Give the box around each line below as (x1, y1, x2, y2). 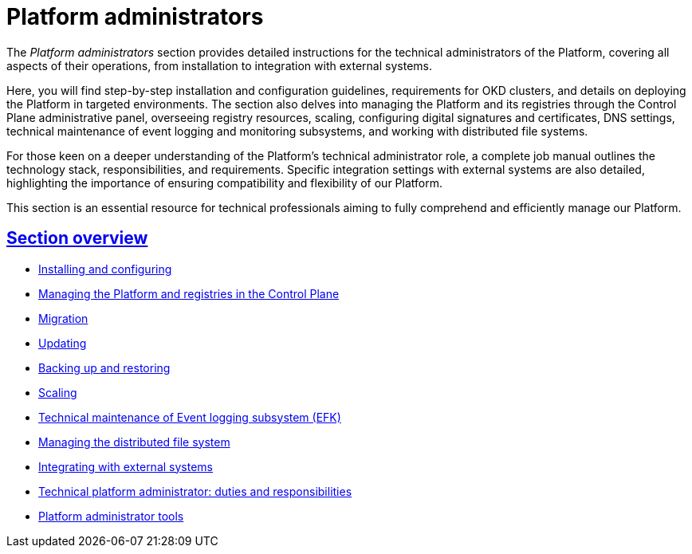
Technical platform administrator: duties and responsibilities (38, 484, 352, 498)
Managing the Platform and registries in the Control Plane (38, 286, 340, 301)
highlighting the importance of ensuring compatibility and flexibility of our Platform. (6, 175, 442, 190)
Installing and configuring (38, 261, 172, 276)
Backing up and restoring (38, 360, 171, 375)
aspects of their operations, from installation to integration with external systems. (6, 58, 432, 73)
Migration (38, 311, 88, 325)
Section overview (6, 228, 148, 249)
